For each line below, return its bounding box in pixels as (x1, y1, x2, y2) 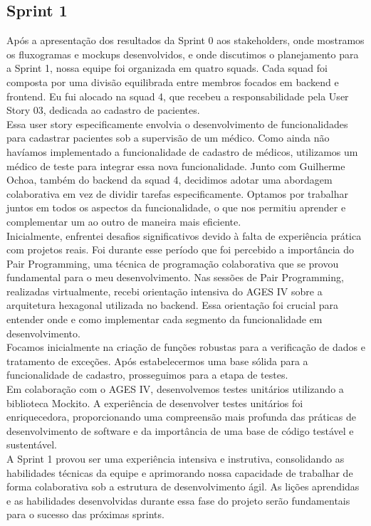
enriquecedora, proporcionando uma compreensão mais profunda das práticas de (6, 409, 357, 424)
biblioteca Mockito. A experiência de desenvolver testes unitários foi (6, 395, 303, 410)
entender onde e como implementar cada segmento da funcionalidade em (6, 312, 323, 327)
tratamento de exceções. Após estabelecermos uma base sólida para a (6, 353, 308, 368)
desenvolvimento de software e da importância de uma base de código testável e (6, 423, 354, 438)
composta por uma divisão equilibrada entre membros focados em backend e (6, 74, 339, 89)
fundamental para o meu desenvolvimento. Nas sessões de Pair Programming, (6, 270, 344, 285)
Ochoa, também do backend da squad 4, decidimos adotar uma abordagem (6, 172, 333, 187)
